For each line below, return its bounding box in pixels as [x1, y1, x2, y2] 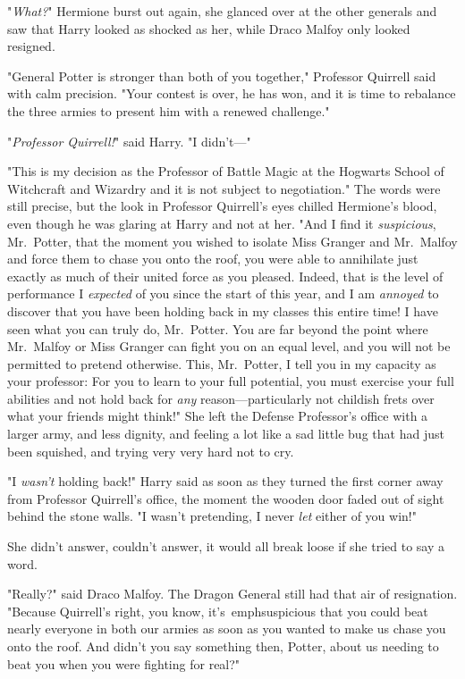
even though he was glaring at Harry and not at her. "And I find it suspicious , [7, 214, 436, 232]
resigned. [7, 37, 55, 55]
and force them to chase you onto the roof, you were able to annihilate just [7, 249, 418, 268]
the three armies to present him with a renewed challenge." [7, 101, 330, 120]
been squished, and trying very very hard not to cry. [7, 441, 294, 460]
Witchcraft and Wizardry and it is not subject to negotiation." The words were [7, 179, 441, 197]
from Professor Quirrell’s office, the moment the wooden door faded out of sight [7, 489, 444, 507]
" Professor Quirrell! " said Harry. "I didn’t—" [7, 131, 251, 150]
